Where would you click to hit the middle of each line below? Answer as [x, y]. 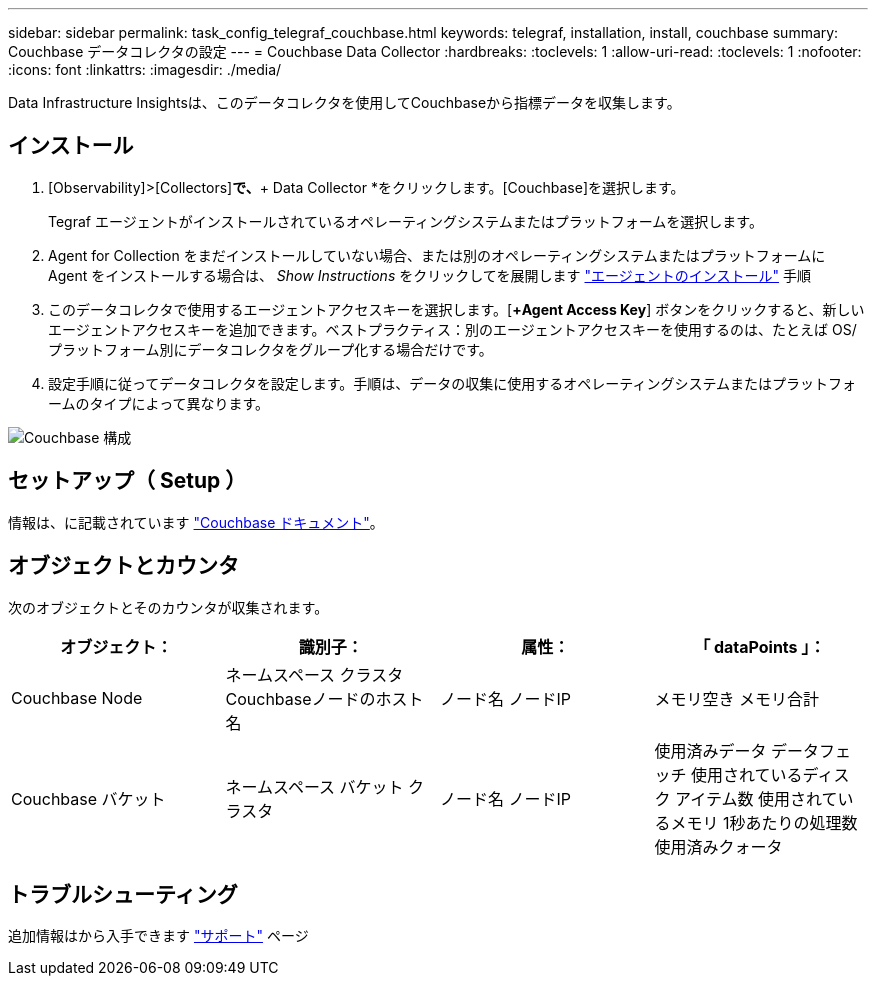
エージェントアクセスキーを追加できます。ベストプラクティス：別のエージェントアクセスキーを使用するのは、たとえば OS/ [452, 329]
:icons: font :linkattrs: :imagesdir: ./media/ [145, 69]
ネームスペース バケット [314, 786]
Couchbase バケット [88, 798]
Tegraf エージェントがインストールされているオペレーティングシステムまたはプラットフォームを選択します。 [405, 221]
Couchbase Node [77, 697]
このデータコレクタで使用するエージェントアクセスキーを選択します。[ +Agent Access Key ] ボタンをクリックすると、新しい [456, 309]
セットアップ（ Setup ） [127, 481]
